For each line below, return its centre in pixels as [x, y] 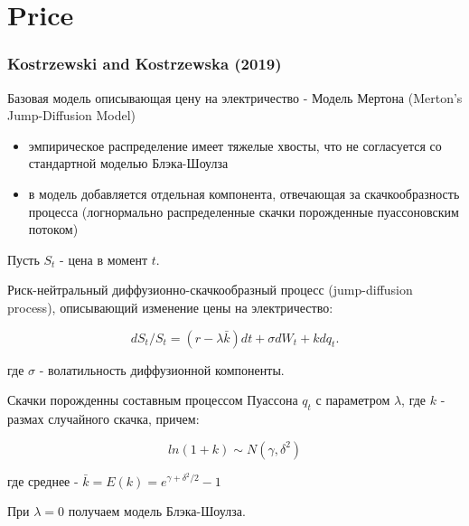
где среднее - [43, 480]
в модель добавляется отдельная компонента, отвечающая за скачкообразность [244, 193]
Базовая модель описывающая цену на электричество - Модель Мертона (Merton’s [235, 97]
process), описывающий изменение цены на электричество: [170, 307]
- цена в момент [104, 259]
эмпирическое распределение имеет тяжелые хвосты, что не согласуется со [235, 145]
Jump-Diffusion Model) [72, 115]
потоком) [53, 229]
